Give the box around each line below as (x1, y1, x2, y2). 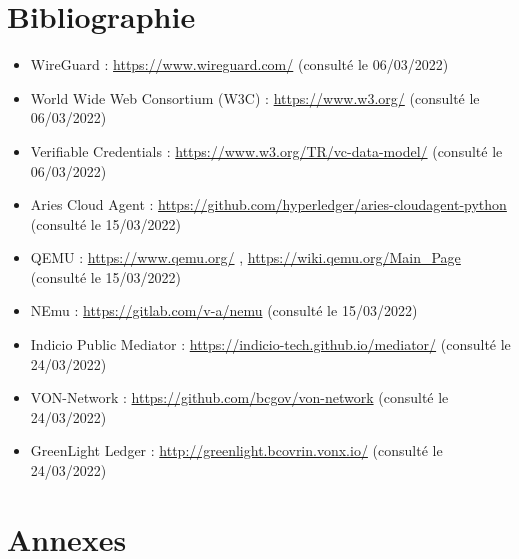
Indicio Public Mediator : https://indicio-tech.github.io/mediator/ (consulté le (30, 334, 511, 355)
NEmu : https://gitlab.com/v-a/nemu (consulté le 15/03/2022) (30, 300, 418, 321)
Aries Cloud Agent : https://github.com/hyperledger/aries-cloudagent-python (30, 194, 507, 215)
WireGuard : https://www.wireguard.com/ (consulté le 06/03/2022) (30, 54, 449, 75)
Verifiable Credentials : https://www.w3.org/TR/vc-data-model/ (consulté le (30, 140, 503, 161)
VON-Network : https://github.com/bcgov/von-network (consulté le (30, 387, 449, 408)
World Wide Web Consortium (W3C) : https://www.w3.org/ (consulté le (30, 87, 480, 108)
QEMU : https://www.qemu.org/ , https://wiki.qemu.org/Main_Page (30, 247, 461, 268)
